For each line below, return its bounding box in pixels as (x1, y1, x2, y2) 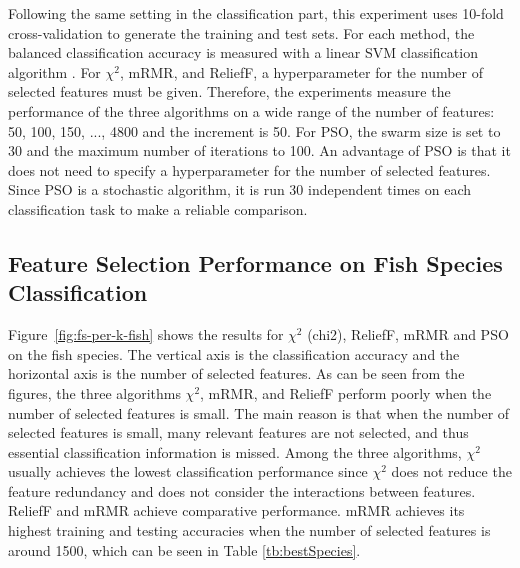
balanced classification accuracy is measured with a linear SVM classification (8, 42, 478, 63)
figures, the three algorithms (8, 382, 181, 403)
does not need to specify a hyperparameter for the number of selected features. (8, 159, 491, 180)
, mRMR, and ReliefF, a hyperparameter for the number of (119, 61, 484, 82)
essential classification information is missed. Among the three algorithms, (8, 441, 462, 462)
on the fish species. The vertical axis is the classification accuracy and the (8, 343, 460, 364)
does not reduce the (391, 461, 512, 482)
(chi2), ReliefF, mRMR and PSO (307, 324, 509, 345)
